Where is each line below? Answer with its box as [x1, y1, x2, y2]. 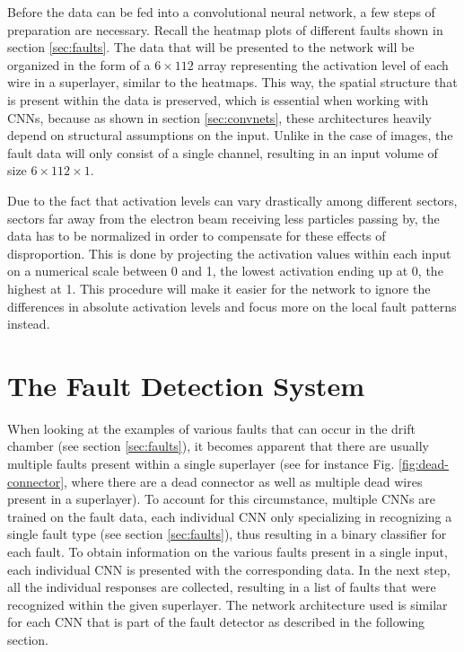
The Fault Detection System [7, 366, 364, 403]
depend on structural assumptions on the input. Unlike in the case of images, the [7, 126, 453, 145]
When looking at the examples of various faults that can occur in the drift [7, 419, 416, 437]
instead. [7, 314, 50, 333]
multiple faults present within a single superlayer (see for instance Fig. [7, 454, 395, 472]
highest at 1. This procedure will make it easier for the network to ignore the [7, 278, 431, 297]
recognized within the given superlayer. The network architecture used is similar [7, 595, 448, 613]
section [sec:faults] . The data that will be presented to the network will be [7, 38, 415, 57]
